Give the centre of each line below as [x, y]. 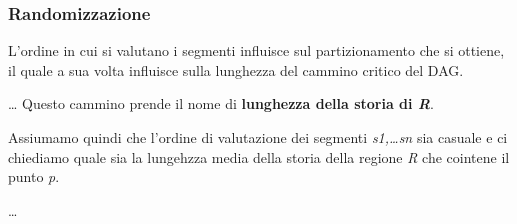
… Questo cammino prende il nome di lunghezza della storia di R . [221, 103]
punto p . [34, 176]
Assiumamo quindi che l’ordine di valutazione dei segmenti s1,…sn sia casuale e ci [258, 137]
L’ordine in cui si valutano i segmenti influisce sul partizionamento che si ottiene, [256, 50]
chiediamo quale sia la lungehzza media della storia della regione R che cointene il [259, 156]
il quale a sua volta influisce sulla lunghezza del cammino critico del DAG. [236, 69]
